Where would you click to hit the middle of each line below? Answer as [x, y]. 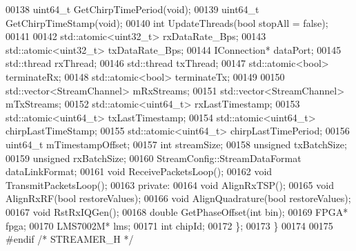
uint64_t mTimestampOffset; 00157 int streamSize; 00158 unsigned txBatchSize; [176, 144]
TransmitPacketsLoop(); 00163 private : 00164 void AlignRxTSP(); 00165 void [170, 184]
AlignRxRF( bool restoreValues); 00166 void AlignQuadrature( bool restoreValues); [178, 198]
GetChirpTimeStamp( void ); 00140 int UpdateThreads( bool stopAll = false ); [167, 22]
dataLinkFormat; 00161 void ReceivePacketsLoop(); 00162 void [139, 171]
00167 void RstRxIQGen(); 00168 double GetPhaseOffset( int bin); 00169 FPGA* [177, 211]
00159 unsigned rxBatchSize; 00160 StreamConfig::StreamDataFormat [154, 158]
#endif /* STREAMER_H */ [70, 239]
